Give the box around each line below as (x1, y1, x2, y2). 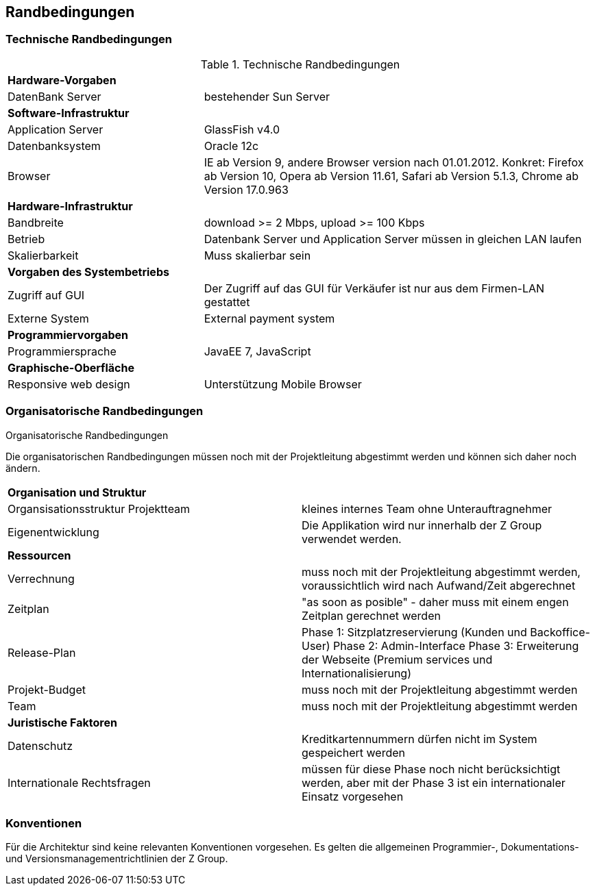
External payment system (204, 311, 335, 325)
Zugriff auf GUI (8, 288, 85, 302)
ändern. (5, 462, 40, 474)
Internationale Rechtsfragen (8, 775, 151, 790)
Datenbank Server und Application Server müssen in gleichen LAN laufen (204, 231, 582, 246)
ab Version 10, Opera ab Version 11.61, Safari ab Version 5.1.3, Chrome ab (204, 168, 579, 183)
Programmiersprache (8, 344, 117, 358)
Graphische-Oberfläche (8, 360, 134, 375)
